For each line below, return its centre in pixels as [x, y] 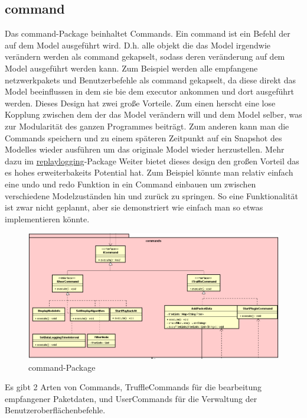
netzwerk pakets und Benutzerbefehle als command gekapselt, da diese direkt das [151, 80]
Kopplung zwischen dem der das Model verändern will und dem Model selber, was [153, 114]
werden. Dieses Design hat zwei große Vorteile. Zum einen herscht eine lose [140, 103]
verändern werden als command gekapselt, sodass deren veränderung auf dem [145, 56]
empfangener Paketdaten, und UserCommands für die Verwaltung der [131, 398]
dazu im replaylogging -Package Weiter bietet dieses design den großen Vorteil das [152, 161]
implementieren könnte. [47, 218]
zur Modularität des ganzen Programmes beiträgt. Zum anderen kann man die [147, 126]
